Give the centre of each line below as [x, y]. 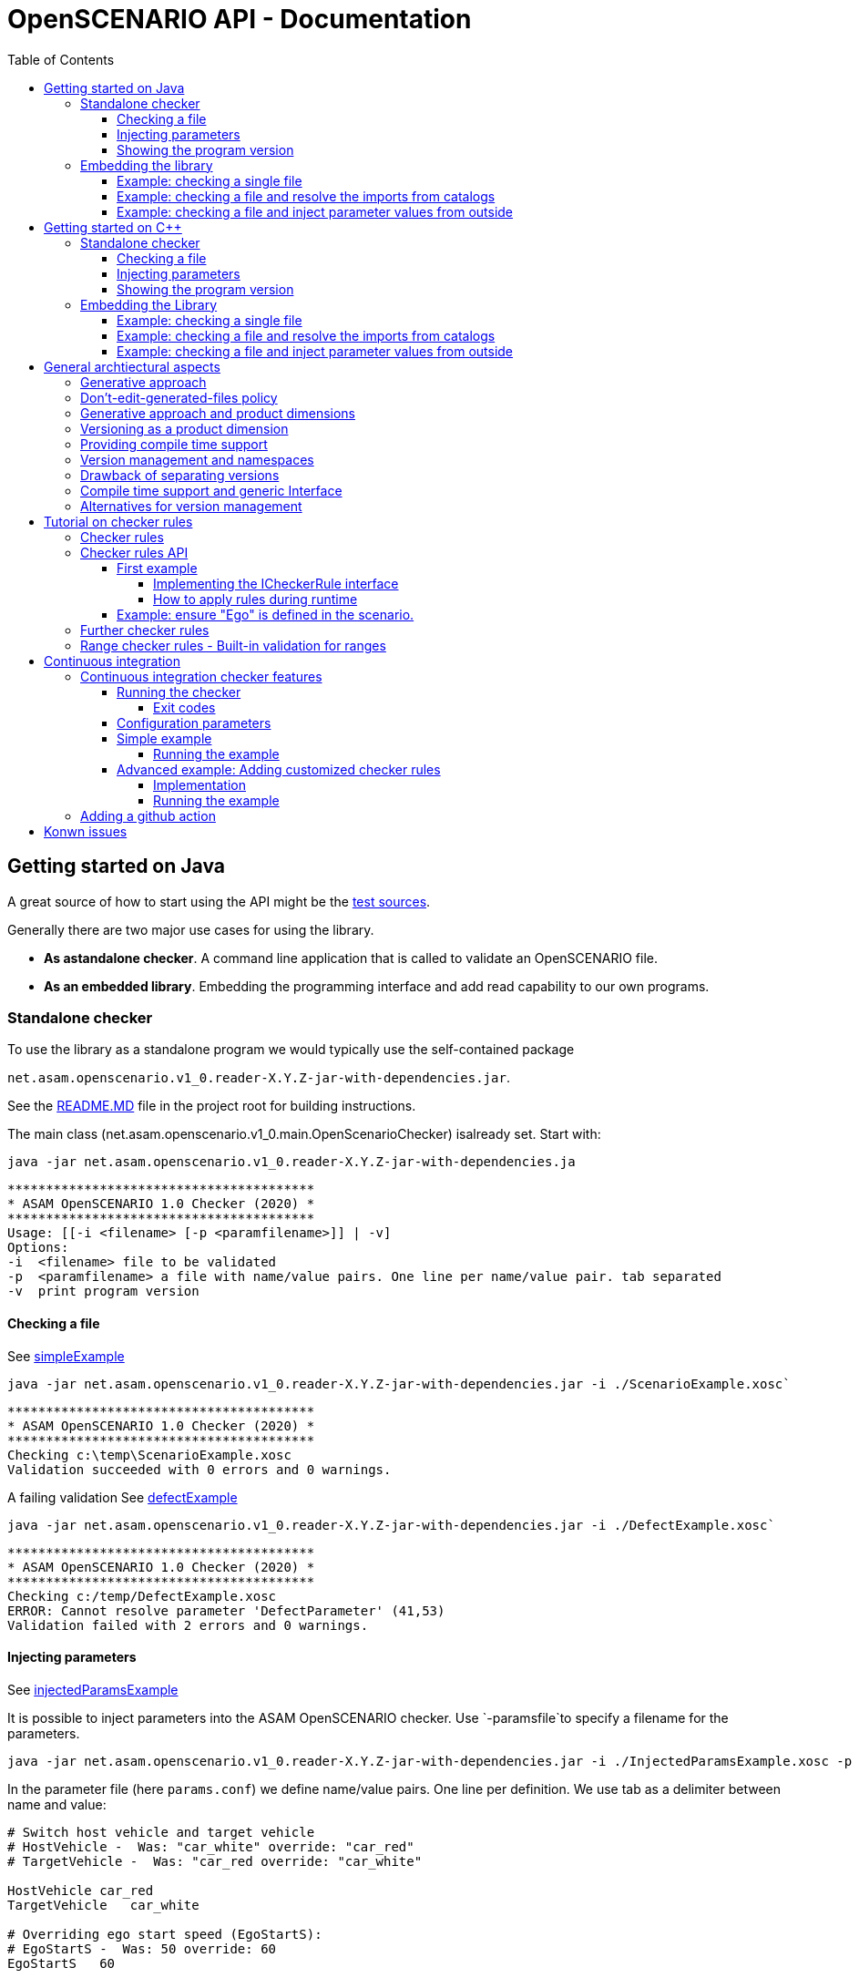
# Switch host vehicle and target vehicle [161, 1832]
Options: [38, 1248]
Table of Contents [61, 59]
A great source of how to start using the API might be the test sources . [219, 901]
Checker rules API [134, 552]
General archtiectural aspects [132, 366]
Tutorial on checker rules [118, 521]
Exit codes [184, 707]
